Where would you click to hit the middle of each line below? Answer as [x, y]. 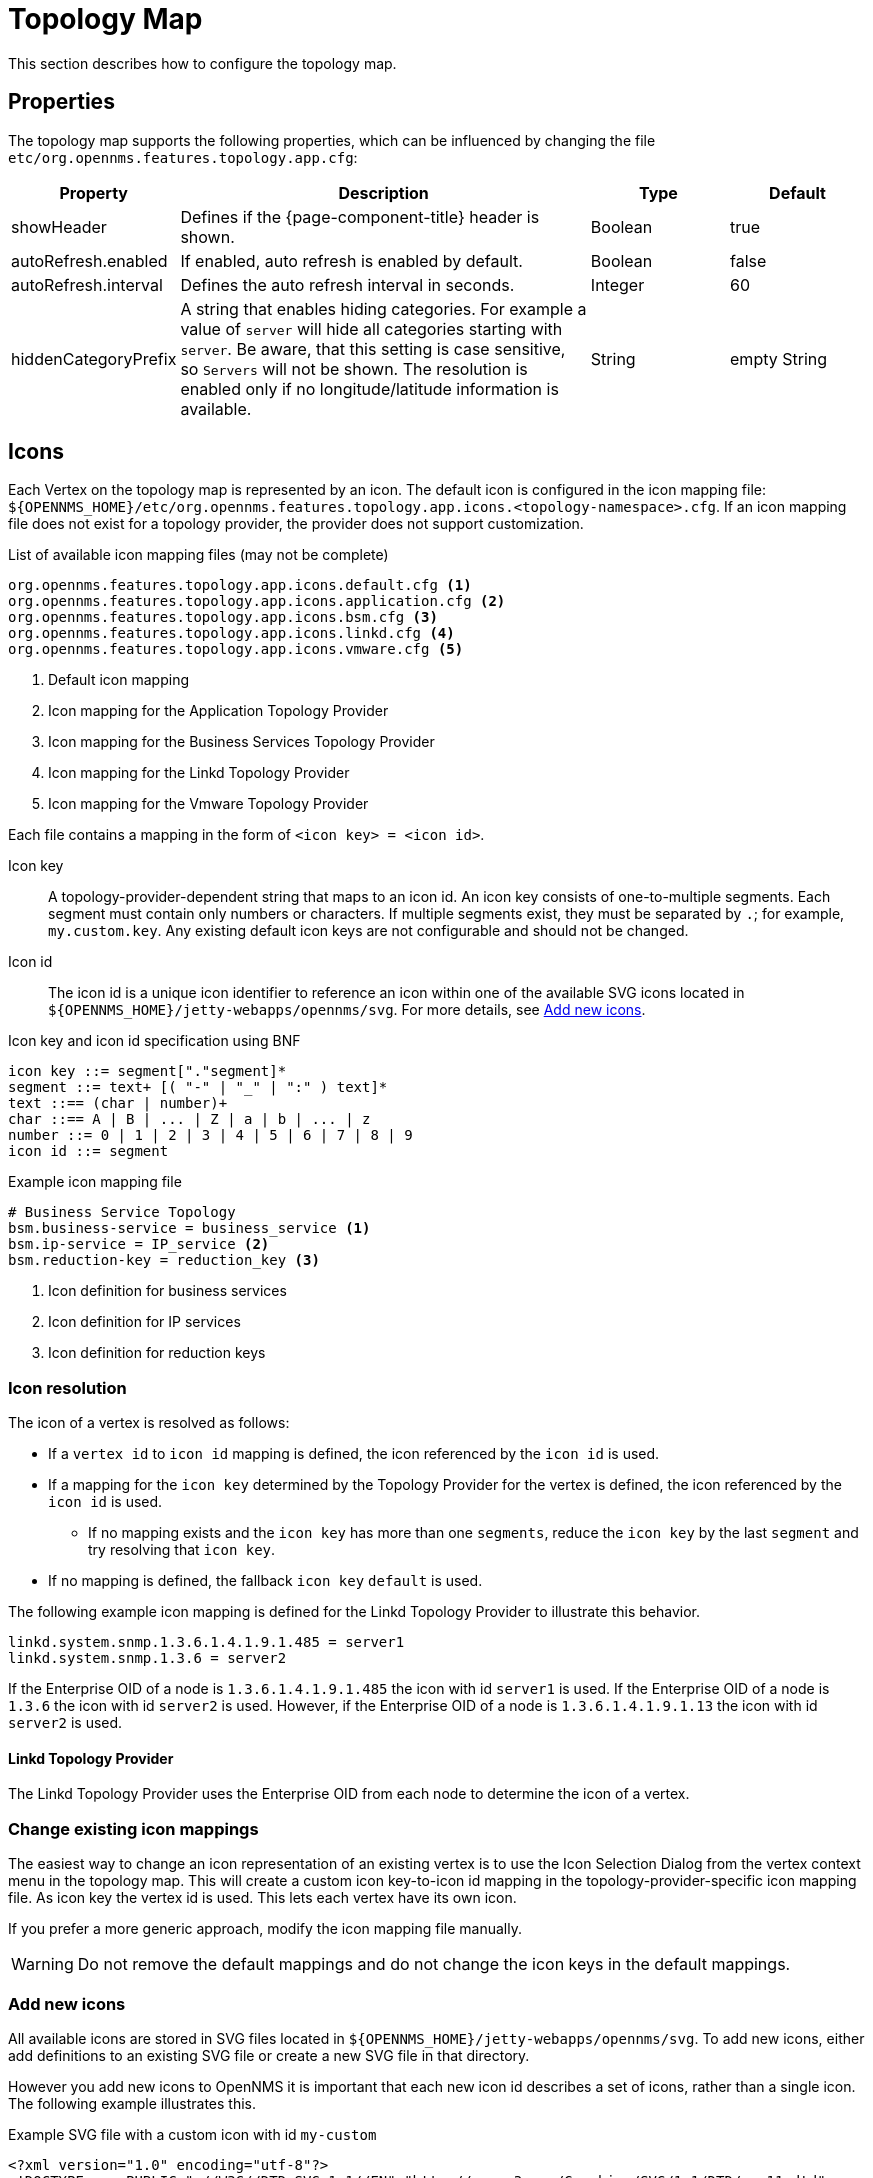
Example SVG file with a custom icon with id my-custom [192, 2134]
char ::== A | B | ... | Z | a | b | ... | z [189, 1119]
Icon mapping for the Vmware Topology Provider [208, 804]
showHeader [59, 226]
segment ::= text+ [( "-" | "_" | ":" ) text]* [198, 1087]
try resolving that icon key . [182, 1550]
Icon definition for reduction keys [157, 1353]
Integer [617, 284]
